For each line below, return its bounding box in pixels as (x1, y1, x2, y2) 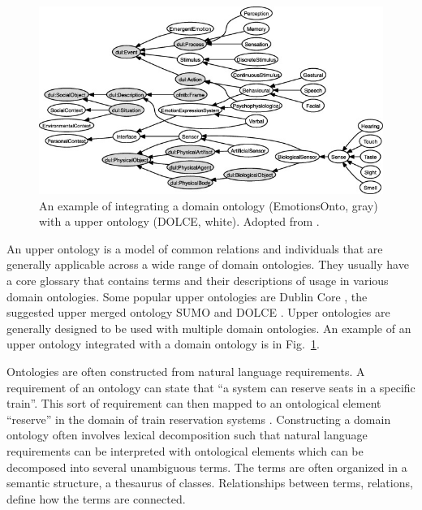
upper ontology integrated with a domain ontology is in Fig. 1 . (6, 335, 320, 352)
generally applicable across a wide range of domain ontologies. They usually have (6, 256, 409, 273)
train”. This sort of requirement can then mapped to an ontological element (6, 395, 381, 412)
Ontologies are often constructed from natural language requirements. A (6, 362, 365, 379)
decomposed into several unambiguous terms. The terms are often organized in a (6, 458, 407, 475)
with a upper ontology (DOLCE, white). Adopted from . (39, 213, 320, 230)
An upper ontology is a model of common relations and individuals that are (6, 240, 383, 257)
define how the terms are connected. (6, 490, 186, 507)
